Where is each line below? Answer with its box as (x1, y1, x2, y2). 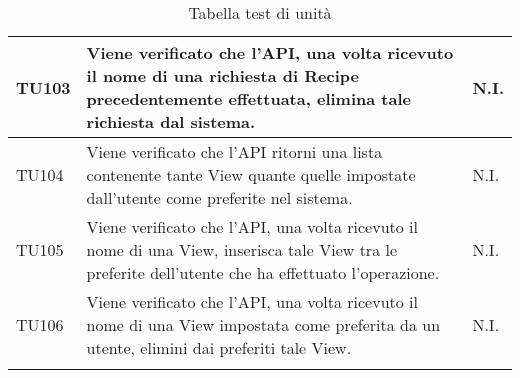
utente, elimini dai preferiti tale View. (86, 336, 352, 359)
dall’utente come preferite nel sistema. (86, 186, 353, 209)
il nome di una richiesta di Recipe (86, 64, 359, 87)
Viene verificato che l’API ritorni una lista (86, 140, 383, 163)
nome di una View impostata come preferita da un (86, 313, 441, 336)
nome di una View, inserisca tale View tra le (86, 238, 398, 261)
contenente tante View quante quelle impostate (86, 163, 416, 186)
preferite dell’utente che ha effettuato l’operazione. (86, 261, 440, 284)
